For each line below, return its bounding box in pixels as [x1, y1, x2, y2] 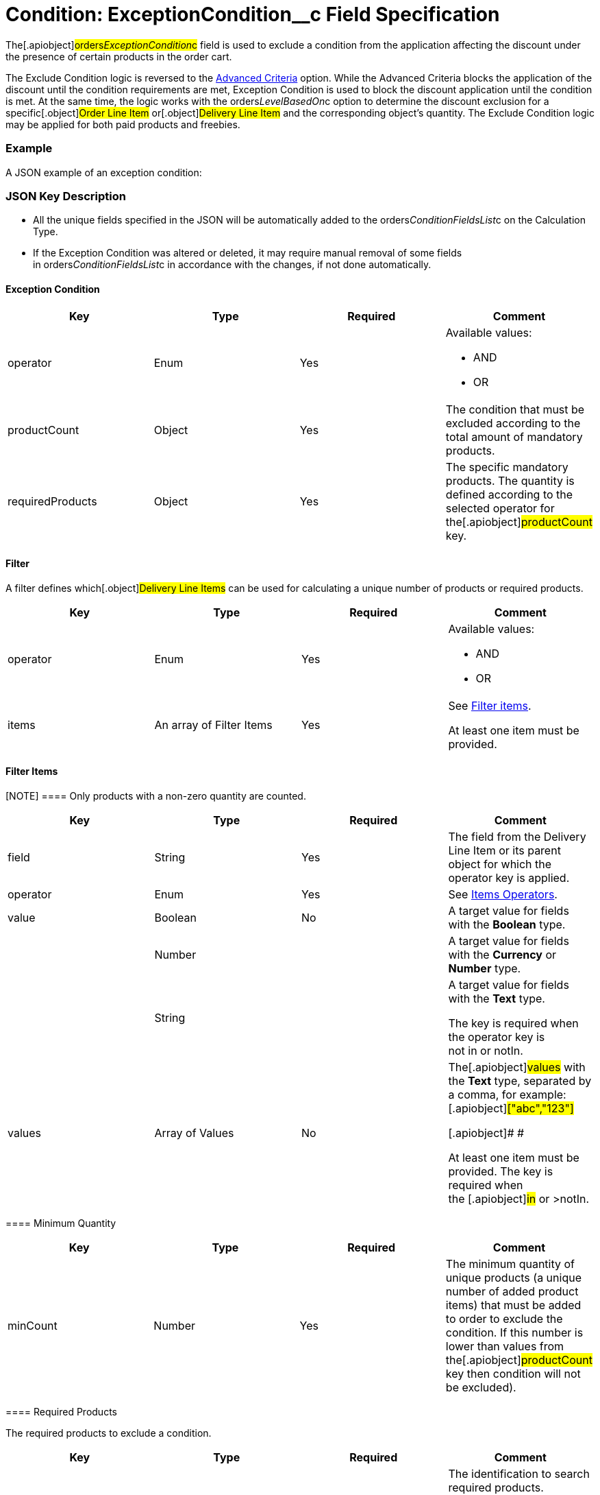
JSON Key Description [5, 189, 126, 203]
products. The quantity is [445, 474, 575, 488]
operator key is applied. [448, 870, 570, 885]
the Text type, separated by [448, 1073, 592, 1088]
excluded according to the [445, 416, 581, 431]
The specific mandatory [445, 460, 568, 475]
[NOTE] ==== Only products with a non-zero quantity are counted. [5, 789, 306, 802]
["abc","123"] [507, 1101, 574, 1115]
